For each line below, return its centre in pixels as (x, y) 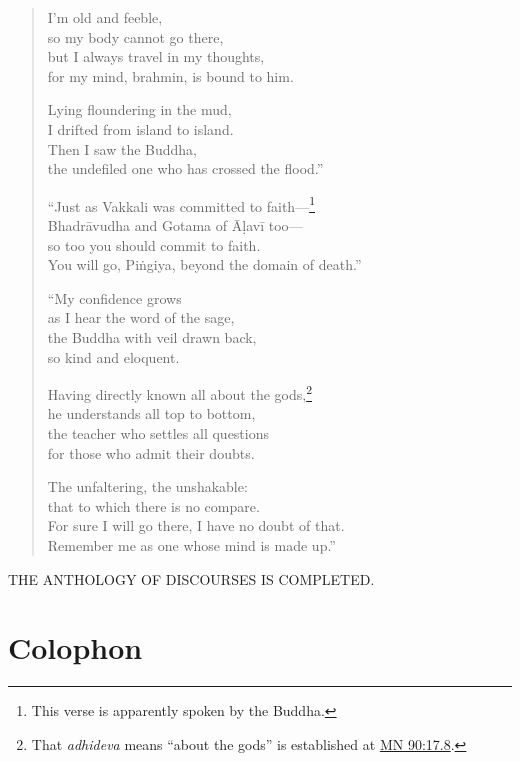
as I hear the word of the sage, (141, 317)
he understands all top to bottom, (151, 413)
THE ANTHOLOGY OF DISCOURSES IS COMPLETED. (191, 578)
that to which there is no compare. (153, 505)
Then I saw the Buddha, (122, 148)
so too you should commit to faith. (154, 244)
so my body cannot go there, (135, 36)
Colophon (75, 647)
